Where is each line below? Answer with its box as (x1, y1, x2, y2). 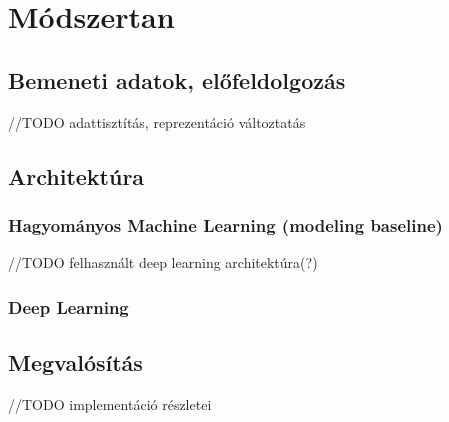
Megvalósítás (8, 347, 143, 377)
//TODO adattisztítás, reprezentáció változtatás (8, 111, 306, 132)
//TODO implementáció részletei (8, 393, 212, 414)
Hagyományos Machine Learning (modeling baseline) (8, 212, 443, 237)
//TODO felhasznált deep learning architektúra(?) (8, 252, 318, 273)
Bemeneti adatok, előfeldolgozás (8, 64, 346, 95)
